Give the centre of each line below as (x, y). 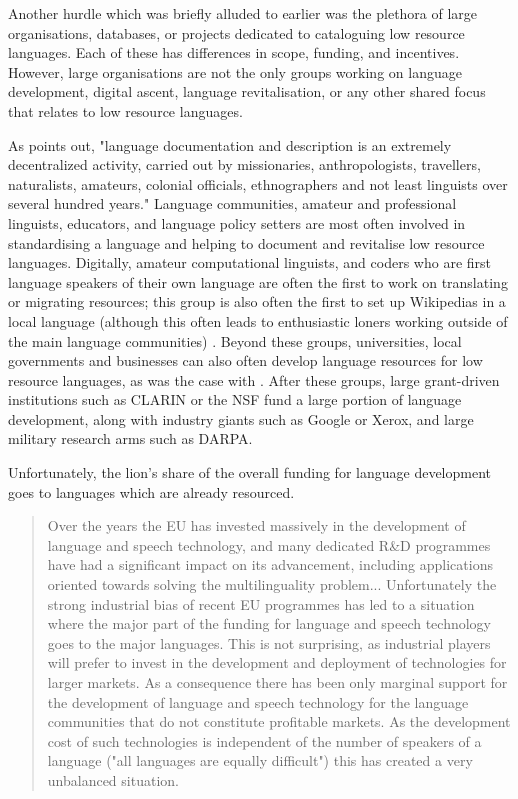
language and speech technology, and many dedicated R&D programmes (269, 544)
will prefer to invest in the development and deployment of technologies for (277, 662)
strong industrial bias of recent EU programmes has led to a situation (261, 603)
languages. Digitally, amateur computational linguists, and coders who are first (249, 262)
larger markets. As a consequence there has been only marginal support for (277, 682)
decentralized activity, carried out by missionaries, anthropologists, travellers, (244, 164)
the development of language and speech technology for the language (258, 701)
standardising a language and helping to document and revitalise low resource (246, 242)
